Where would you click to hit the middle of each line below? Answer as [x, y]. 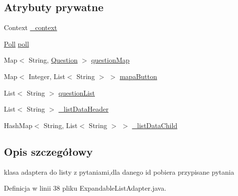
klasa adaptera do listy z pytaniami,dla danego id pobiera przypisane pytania [119, 171]
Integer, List [47, 76]
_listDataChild [155, 125]
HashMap [18, 125]
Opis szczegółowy [48, 151]
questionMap [110, 60]
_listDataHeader [83, 109]
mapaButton [138, 76]
